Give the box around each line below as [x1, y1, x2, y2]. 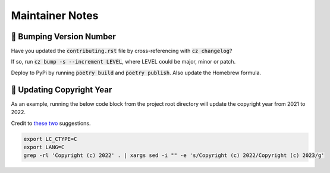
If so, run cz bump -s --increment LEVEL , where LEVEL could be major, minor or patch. [11, 58, 236, 65]
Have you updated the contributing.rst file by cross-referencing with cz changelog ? [11, 48, 232, 55]
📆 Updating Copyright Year [11, 84, 112, 95]
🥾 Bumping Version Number [11, 32, 116, 42]
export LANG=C [23, 143, 65, 150]
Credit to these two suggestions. [11, 119, 91, 127]
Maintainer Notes [11, 9, 99, 22]
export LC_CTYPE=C [23, 136, 77, 142]
